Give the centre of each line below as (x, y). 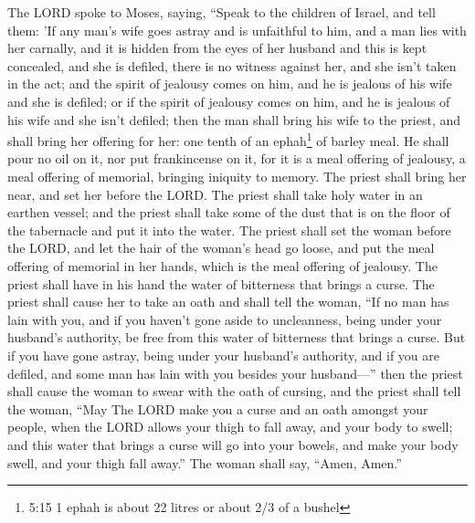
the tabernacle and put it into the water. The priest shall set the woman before (229, 230)
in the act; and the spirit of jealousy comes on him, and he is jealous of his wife (230, 84)
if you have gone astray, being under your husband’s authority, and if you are (224, 355)
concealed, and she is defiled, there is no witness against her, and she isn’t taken (232, 65)
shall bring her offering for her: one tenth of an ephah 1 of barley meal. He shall (228, 139)
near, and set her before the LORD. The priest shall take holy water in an (215, 194)
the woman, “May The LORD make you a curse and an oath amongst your (218, 408)
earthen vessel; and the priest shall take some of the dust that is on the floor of (229, 212)
